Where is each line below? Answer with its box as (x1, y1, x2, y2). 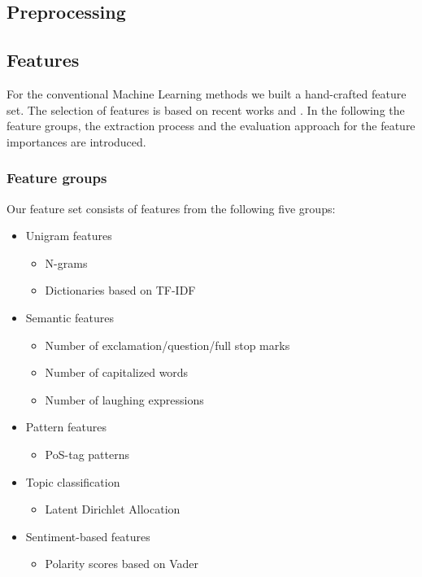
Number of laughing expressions (45, 391, 204, 408)
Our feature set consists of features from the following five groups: (7, 199, 336, 216)
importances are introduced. (7, 133, 146, 150)
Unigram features (25, 227, 112, 244)
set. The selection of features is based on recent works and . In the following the (7, 101, 405, 118)
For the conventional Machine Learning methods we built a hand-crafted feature (7, 85, 407, 102)
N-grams (45, 254, 88, 271)
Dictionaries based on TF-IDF (45, 282, 196, 299)
